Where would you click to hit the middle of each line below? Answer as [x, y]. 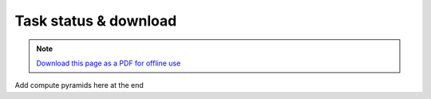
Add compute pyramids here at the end [79, 85]
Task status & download [96, 21]
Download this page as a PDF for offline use [109, 63]
